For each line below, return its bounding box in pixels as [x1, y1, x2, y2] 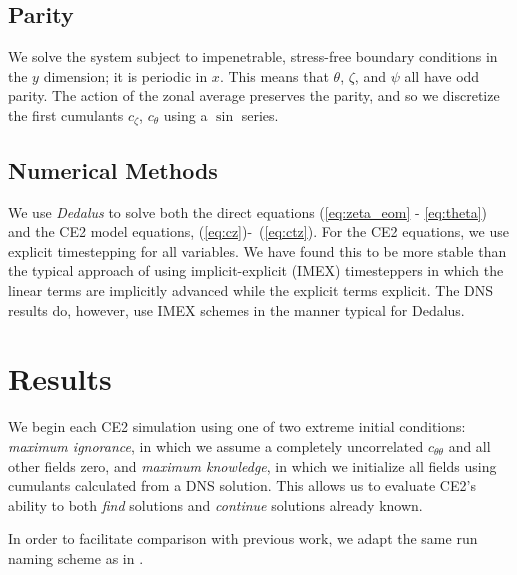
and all [448, 435, 491, 456]
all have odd [404, 65, 480, 86]
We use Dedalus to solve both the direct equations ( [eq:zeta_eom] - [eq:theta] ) [8, 201, 488, 222]
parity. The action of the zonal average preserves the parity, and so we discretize [8, 85, 500, 106]
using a [163, 104, 208, 125]
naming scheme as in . [8, 547, 144, 568]
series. [241, 104, 279, 125]
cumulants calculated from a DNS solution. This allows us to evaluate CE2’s [8, 475, 476, 496]
